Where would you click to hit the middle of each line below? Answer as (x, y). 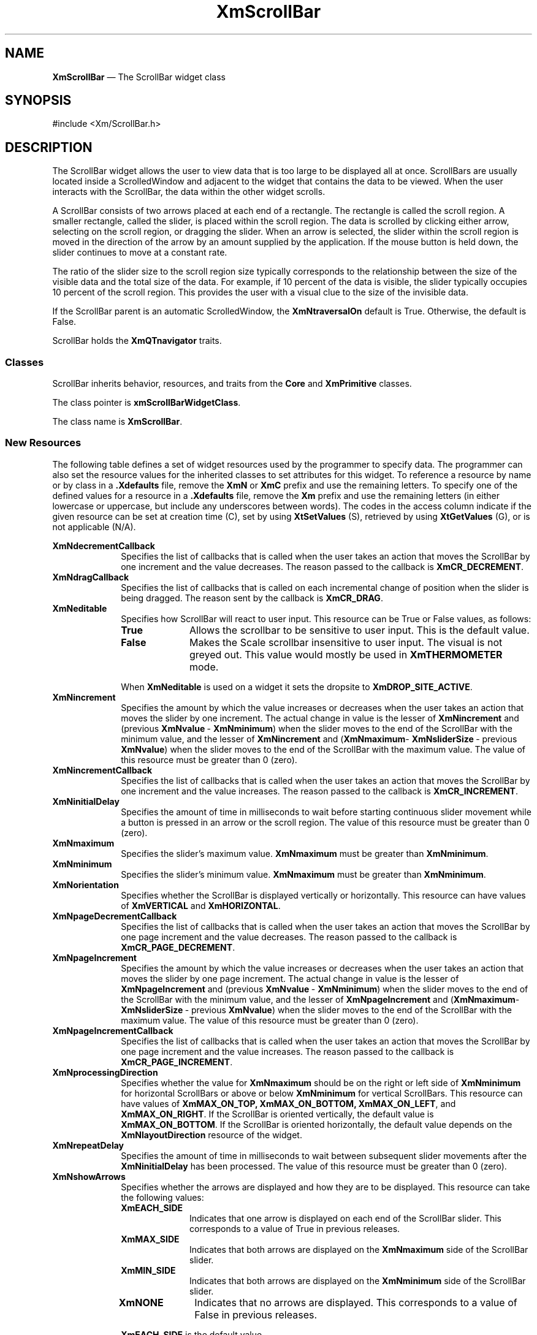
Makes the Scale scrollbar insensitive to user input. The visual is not (346, 642)
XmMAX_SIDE (150, 1239)
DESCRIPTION (49, 147)
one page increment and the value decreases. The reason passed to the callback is (289, 937)
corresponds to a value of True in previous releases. (295, 1228)
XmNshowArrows (89, 1176)
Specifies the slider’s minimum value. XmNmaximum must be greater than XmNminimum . (303, 874)
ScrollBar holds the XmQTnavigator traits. (137, 341)
